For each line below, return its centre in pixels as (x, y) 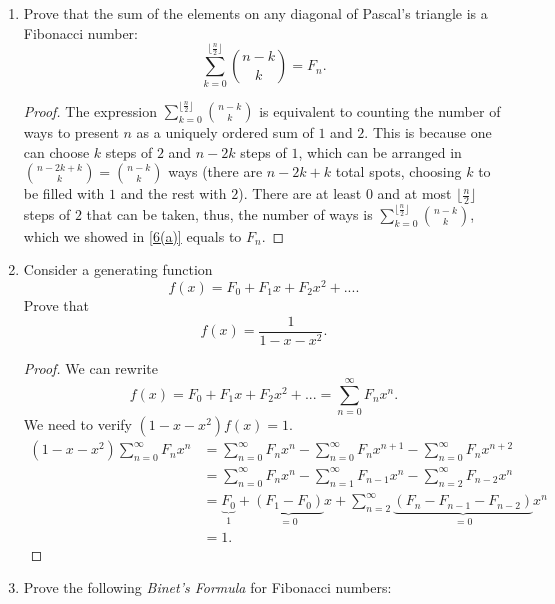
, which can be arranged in (380, 151)
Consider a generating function (118, 269)
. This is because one (428, 132)
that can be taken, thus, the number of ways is (229, 213)
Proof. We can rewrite (90, 367)
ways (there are (215, 171)
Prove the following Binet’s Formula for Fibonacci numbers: (207, 587)
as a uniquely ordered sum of (225, 132)
